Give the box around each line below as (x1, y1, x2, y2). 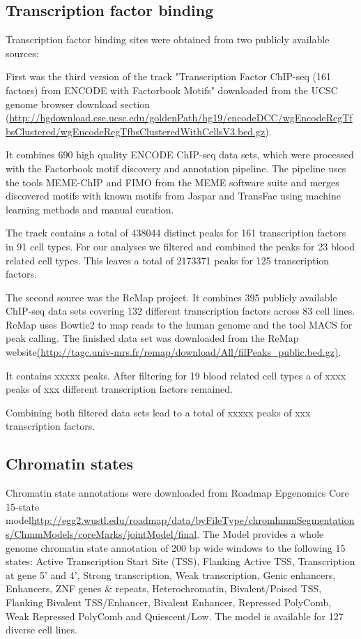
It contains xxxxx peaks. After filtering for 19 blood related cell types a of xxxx (6, 368, 346, 382)
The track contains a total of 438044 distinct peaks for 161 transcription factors (6, 225, 346, 240)
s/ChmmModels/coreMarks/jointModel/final (6, 527, 197, 541)
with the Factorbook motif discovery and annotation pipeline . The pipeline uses (6, 160, 346, 175)
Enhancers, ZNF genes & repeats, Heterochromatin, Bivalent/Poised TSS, (6, 581, 322, 596)
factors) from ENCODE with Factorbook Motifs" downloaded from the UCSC (6, 82, 338, 97)
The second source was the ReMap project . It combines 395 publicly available (6, 290, 337, 304)
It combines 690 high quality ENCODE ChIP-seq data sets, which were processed (6, 147, 354, 162)
